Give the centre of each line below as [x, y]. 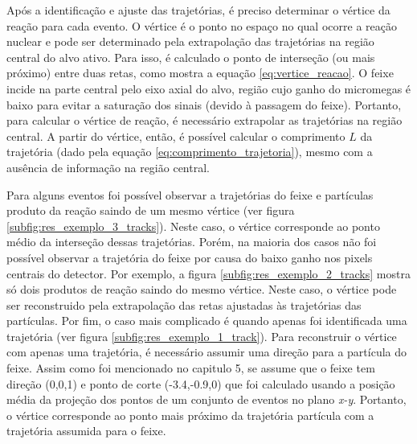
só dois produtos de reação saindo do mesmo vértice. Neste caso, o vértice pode [202, 289]
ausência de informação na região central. [108, 167]
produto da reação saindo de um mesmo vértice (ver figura [151, 210]
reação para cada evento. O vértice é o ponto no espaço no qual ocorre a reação [202, 25]
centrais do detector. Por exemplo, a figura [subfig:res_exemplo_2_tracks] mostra [208, 273]
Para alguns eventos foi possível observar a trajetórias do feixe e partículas [190, 194]
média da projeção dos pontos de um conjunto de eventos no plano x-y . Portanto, [206, 399]
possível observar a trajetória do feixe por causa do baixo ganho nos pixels [190, 257]
